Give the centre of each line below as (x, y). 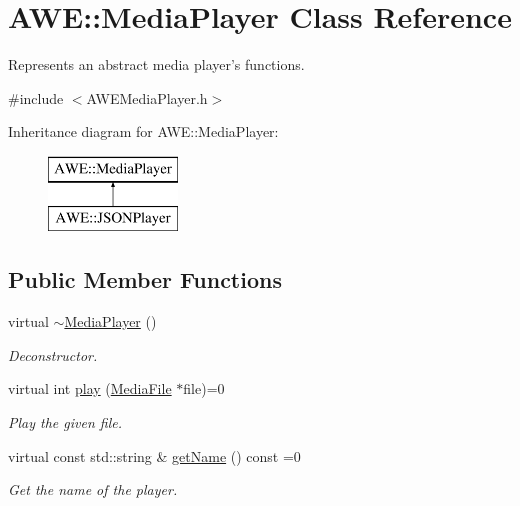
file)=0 (204, 388)
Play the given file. (65, 422)
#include (36, 97)
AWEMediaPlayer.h (147, 97)
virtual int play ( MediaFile (90, 388)
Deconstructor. (53, 354)
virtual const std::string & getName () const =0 (154, 455)
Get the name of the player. (93, 489)
